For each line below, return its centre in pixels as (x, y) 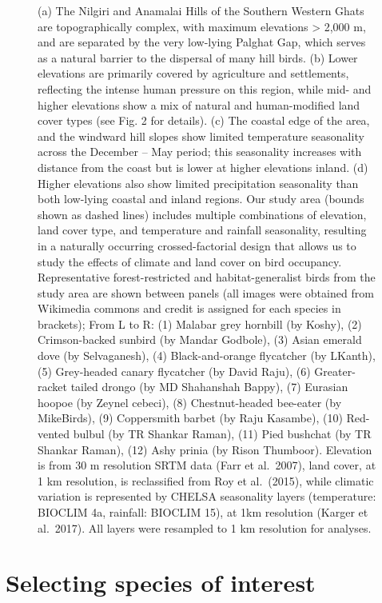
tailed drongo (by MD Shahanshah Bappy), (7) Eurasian (209, 387)
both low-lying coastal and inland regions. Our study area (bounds (201, 199)
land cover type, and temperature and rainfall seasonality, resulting (202, 230)
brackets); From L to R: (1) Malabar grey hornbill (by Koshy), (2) (200, 323)
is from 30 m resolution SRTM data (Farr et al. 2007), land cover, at (207, 465)
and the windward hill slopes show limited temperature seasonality (201, 136)
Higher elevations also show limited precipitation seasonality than (198, 183)
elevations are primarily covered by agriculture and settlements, (193, 73)
